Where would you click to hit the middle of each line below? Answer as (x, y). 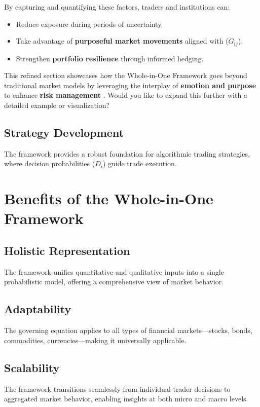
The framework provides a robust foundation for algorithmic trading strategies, (127, 153)
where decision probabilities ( (50, 163)
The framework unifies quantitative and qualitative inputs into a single (114, 271)
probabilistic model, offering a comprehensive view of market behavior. (114, 282)
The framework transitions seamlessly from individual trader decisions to (117, 388)
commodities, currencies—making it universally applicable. (95, 340)
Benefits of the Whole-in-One (109, 198)
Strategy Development (64, 132)
